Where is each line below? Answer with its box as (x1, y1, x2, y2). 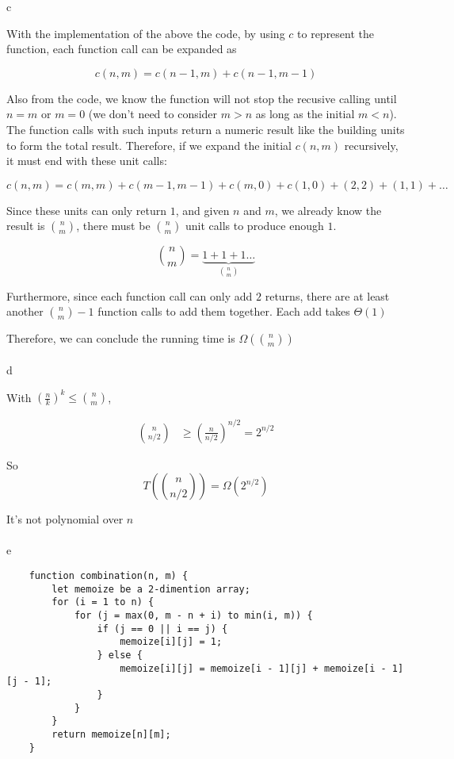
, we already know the (274, 201, 382, 218)
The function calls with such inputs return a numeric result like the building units (6, 121, 405, 137)
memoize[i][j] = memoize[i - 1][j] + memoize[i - (120, 662, 387, 674)
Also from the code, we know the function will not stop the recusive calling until (6, 90, 397, 106)
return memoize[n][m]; (52, 728, 171, 740)
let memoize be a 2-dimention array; (52, 583, 250, 595)
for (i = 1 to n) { (52, 596, 155, 608)
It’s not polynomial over (6, 511, 124, 527)
